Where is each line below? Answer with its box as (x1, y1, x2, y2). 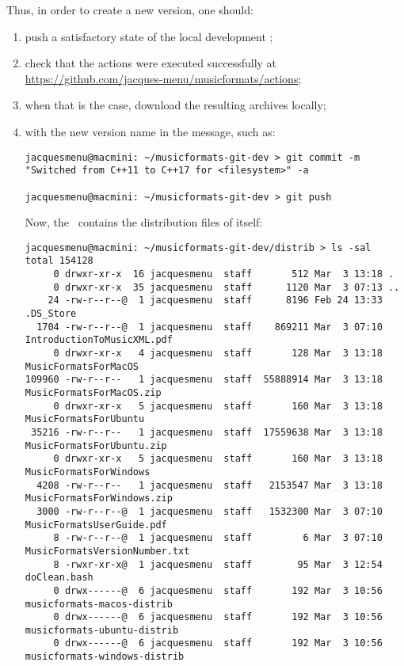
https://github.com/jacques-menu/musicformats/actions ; (25, 70, 302, 86)
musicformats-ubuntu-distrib (25, 624, 179, 636)
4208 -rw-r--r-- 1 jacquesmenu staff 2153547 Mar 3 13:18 (36, 479, 383, 491)
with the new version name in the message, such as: (25, 123, 276, 139)
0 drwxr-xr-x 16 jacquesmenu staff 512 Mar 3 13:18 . (53, 268, 394, 280)
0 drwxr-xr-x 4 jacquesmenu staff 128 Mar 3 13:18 (53, 348, 383, 360)
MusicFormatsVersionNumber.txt (25, 545, 190, 557)
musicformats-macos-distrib (25, 598, 173, 610)
